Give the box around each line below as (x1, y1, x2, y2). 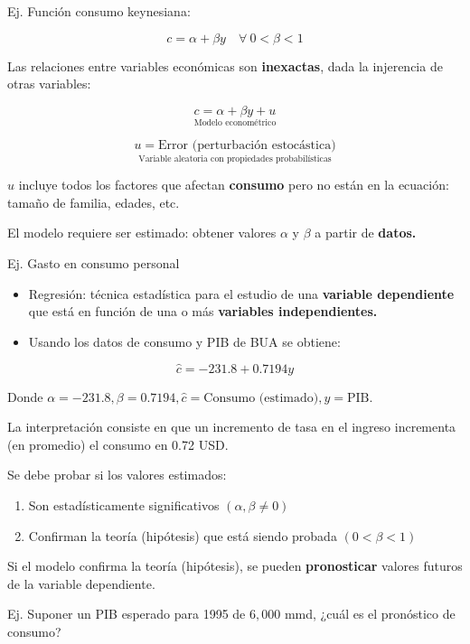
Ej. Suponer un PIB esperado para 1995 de (7, 604, 246, 623)
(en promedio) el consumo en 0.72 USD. (7, 434, 229, 453)
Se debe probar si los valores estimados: (7, 465, 227, 484)
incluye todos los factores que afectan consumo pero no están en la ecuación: (18, 175, 449, 194)
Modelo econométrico (193, 118, 277, 128)
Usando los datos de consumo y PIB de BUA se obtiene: (28, 331, 341, 350)
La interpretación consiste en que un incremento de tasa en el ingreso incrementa (7, 417, 456, 436)
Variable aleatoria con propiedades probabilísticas (138, 154, 332, 163)
